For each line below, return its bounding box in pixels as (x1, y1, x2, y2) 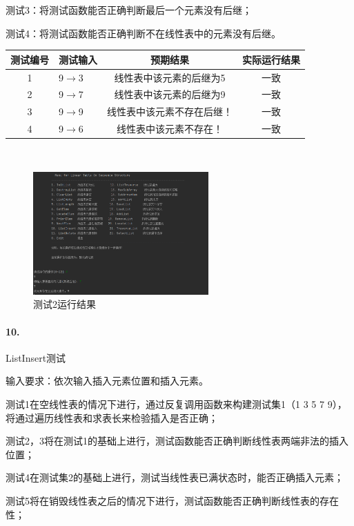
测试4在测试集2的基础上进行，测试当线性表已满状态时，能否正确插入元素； (6, 470, 344, 485)
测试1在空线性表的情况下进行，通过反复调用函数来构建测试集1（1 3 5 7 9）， (6, 396, 347, 411)
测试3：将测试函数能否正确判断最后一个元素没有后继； (6, 3, 252, 17)
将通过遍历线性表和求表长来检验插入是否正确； (6, 410, 218, 425)
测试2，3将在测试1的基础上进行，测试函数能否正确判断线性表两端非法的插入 (6, 434, 348, 448)
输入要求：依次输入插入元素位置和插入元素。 (6, 373, 208, 388)
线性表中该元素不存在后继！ (107, 104, 233, 119)
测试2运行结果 (33, 297, 96, 311)
